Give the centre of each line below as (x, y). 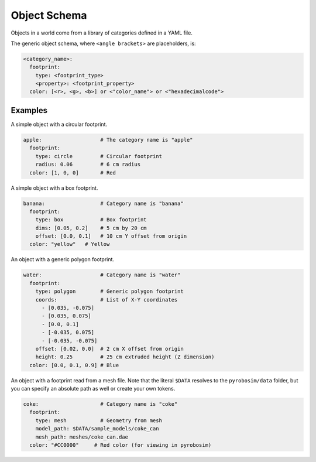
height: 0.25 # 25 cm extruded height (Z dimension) (125, 357)
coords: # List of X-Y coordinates (107, 300)
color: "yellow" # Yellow (70, 244)
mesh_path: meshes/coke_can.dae (82, 437)
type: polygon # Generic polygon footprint (109, 292)
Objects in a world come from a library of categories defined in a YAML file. (102, 33)
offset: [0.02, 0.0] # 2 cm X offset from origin (109, 349)
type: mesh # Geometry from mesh (99, 420)
